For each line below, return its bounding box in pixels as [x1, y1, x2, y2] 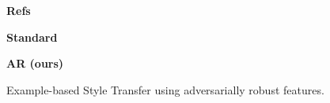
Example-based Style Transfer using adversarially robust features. [6, 81, 324, 97]
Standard [6, 28, 58, 45]
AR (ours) [6, 55, 64, 72]
